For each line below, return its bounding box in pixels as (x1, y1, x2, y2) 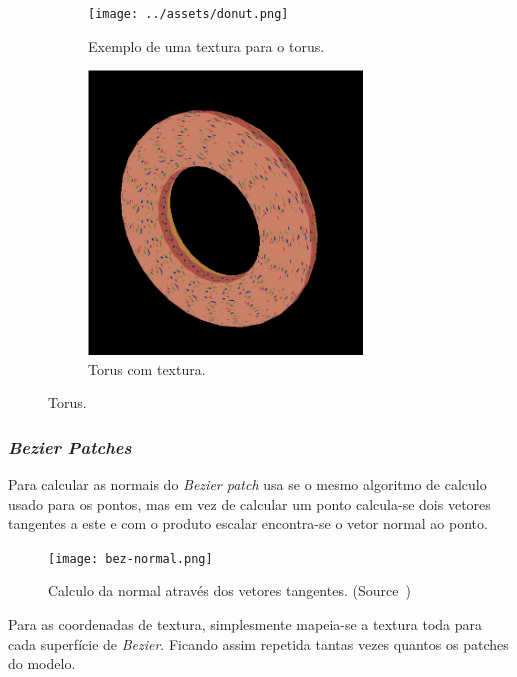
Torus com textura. (88, 358, 206, 379)
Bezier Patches (8, 434, 132, 459)
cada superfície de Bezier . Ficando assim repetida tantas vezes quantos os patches (8, 633, 509, 654)
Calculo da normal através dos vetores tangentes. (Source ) (48, 580, 411, 601)
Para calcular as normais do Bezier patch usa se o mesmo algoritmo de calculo (8, 474, 487, 495)
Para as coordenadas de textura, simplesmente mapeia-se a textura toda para (8, 614, 483, 635)
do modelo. (8, 653, 76, 674)
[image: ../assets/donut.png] (88, 7, 289, 21)
